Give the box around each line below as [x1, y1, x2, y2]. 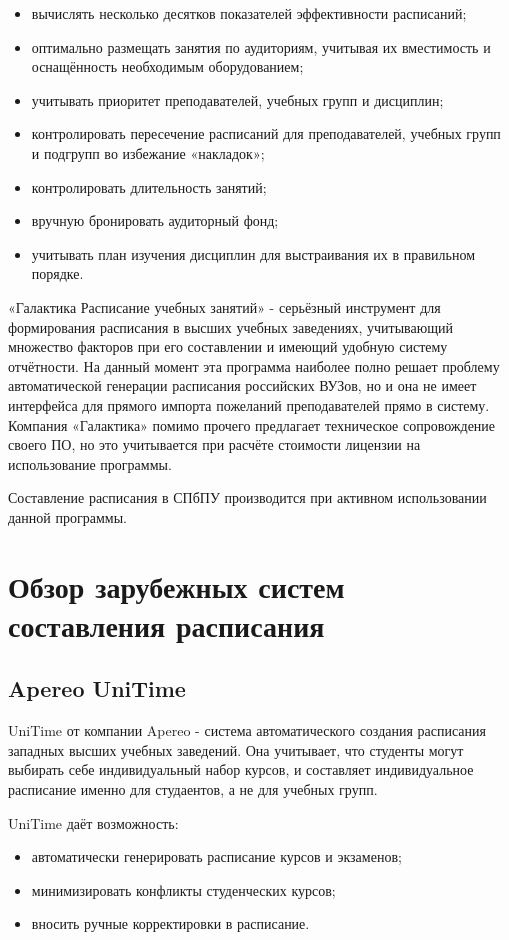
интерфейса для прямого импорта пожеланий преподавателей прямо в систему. [8, 394, 490, 415]
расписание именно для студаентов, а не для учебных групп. [8, 779, 378, 800]
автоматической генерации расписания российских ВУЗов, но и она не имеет [8, 375, 477, 396]
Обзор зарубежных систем [8, 565, 345, 606]
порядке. [31, 263, 84, 284]
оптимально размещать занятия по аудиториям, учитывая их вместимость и [31, 36, 491, 57]
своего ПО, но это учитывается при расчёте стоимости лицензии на [8, 434, 421, 455]
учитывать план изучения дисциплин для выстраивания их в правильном [31, 243, 476, 264]
